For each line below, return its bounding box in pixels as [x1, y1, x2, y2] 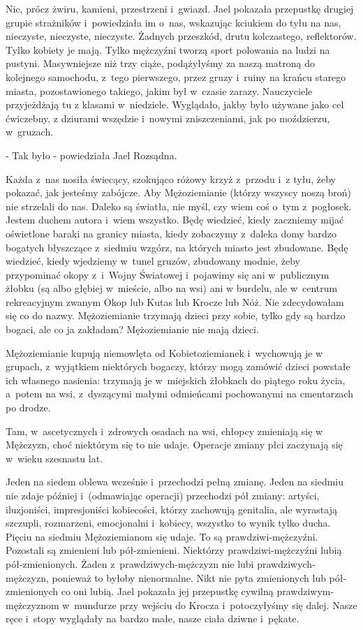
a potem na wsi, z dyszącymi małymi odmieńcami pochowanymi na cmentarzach [6, 386, 353, 401]
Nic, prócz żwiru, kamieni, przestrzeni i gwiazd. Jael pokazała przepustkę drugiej [6, 1, 354, 15]
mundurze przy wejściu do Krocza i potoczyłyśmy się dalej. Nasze [74, 597, 357, 612]
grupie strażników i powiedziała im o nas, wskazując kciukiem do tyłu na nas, [6, 15, 341, 29]
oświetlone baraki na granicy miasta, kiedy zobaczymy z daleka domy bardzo [6, 226, 336, 240]
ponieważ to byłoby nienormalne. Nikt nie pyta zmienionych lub [52, 570, 326, 585]
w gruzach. [6, 124, 54, 139]
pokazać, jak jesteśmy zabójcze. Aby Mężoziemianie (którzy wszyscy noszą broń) [6, 185, 352, 200]
